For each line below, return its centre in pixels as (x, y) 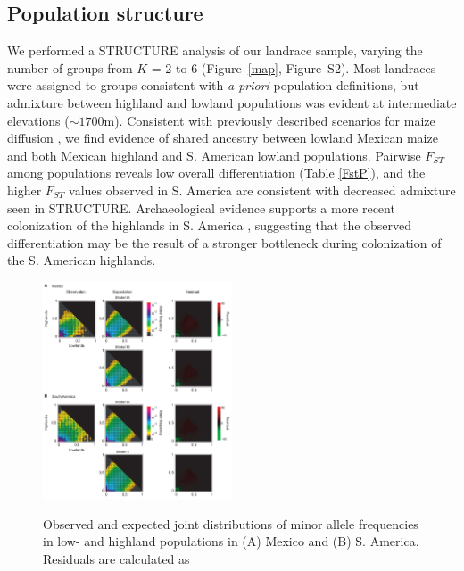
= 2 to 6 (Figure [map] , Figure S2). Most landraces (294, 67)
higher (25, 190)
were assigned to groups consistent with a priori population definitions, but (213, 85)
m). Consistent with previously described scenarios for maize (269, 120)
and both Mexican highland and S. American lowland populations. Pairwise (214, 155)
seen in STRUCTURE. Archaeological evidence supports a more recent (201, 207)
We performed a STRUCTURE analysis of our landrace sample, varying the (215, 50)
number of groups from (70, 67)
